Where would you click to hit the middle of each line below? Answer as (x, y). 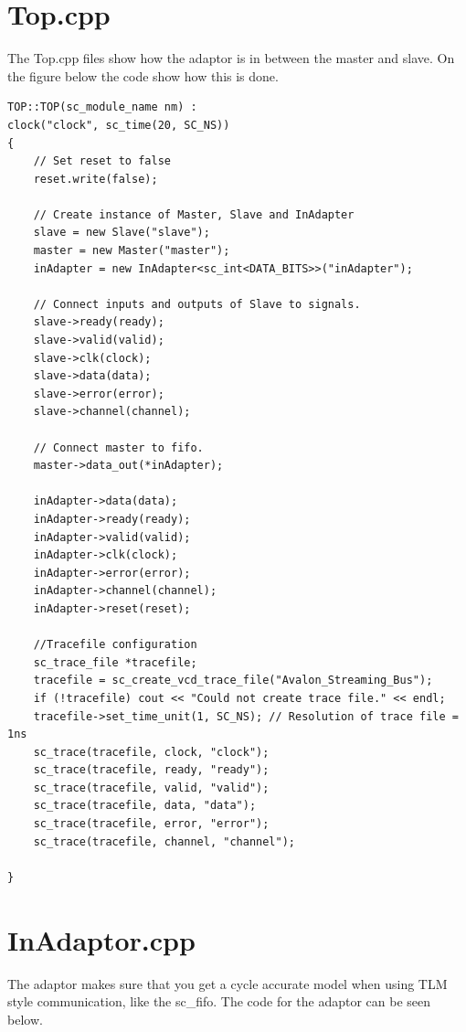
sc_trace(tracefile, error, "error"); (151, 824)
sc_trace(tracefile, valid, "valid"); (151, 787)
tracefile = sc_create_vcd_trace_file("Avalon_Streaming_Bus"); (233, 681)
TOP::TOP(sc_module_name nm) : (102, 107)
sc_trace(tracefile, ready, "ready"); (151, 770)
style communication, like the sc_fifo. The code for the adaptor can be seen (219, 1001)
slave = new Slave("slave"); (122, 233)
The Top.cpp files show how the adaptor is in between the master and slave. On (231, 58)
